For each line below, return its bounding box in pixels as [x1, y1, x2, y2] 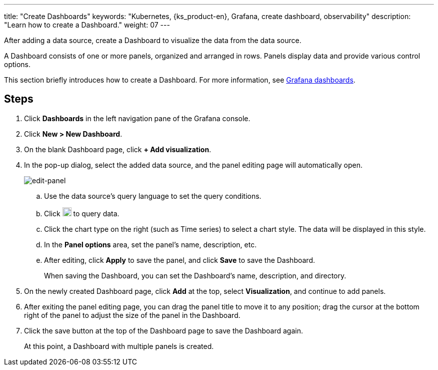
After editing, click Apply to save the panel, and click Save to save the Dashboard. [44, 255, 315, 264]
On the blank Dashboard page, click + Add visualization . [24, 145, 211, 154]
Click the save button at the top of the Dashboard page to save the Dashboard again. [24, 326, 303, 335]
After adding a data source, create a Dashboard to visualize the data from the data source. [4, 36, 301, 45]
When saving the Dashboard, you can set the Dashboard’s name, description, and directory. [44, 271, 346, 280]
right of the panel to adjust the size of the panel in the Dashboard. [24, 310, 240, 319]
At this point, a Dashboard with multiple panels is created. [24, 341, 214, 350]
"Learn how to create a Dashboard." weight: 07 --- [4, 21, 170, 29]
